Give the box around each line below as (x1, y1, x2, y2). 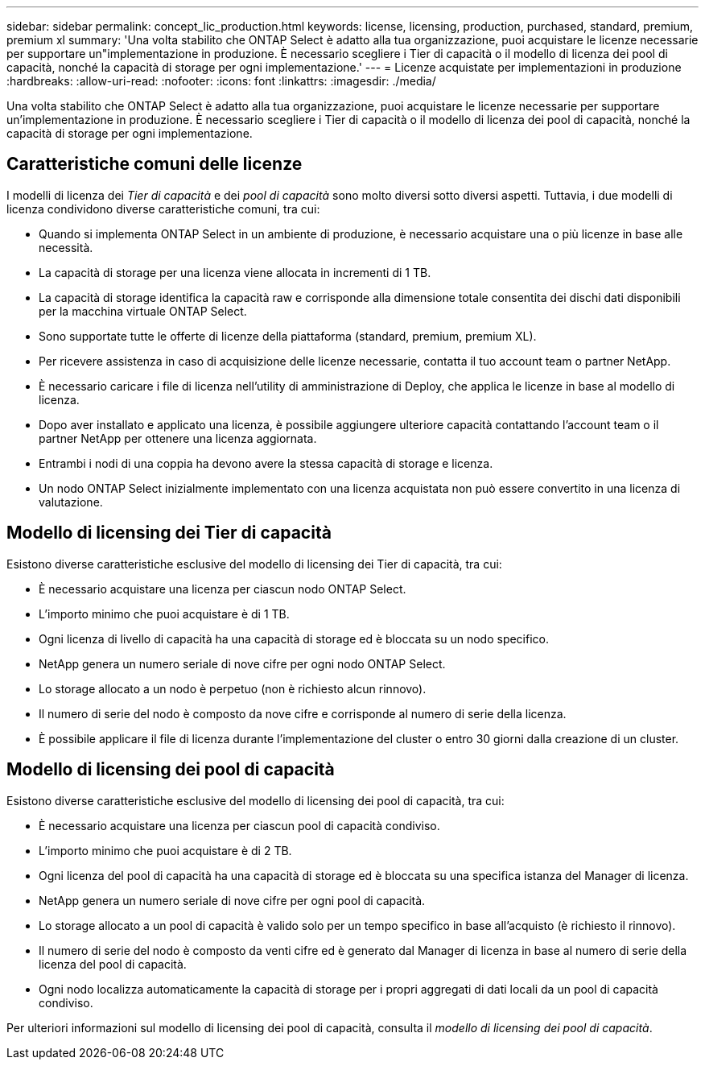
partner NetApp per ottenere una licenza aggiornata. (39, 431, 317, 445)
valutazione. (39, 494, 103, 509)
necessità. (39, 240, 93, 254)
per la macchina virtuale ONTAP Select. (39, 304, 247, 318)
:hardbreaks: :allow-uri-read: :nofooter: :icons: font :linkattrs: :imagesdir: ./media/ (6, 74, 436, 88)
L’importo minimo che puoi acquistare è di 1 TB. (39, 606, 290, 621)
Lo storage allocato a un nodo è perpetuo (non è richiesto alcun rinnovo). (39, 681, 427, 696)
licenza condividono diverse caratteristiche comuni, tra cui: (6, 201, 320, 216)
